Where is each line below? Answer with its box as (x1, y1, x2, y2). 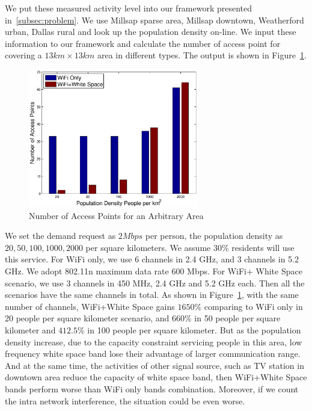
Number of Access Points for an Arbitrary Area (29, 209, 204, 221)
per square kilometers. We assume (85, 241, 211, 253)
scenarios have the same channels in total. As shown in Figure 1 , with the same (5, 288, 299, 301)
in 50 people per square (194, 312, 281, 324)
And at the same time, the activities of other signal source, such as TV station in (5, 359, 304, 371)
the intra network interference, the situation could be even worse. (5, 394, 245, 407)
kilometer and (5, 323, 56, 336)
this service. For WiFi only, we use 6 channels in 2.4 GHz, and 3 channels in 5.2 (5, 253, 299, 265)
